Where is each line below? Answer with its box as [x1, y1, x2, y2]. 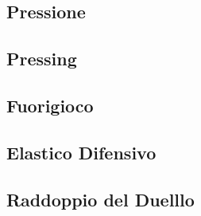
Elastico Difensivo [6, 139, 157, 164]
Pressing [6, 46, 77, 71]
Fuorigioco [6, 92, 94, 117]
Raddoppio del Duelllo [6, 187, 195, 211]
